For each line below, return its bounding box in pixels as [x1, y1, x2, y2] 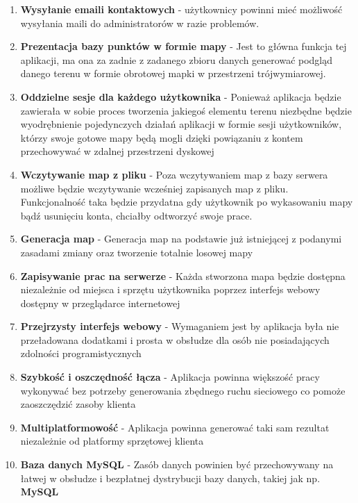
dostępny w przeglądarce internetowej [20, 295, 180, 310]
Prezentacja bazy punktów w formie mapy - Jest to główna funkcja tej [20, 39, 347, 53]
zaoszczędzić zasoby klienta [20, 397, 136, 411]
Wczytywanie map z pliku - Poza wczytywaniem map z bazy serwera [20, 167, 328, 181]
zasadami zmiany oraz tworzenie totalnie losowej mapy [20, 245, 253, 259]
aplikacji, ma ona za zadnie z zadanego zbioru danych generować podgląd [20, 52, 333, 67]
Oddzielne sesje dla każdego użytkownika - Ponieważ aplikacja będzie [20, 89, 341, 104]
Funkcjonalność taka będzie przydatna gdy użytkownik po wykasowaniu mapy [20, 195, 353, 209]
